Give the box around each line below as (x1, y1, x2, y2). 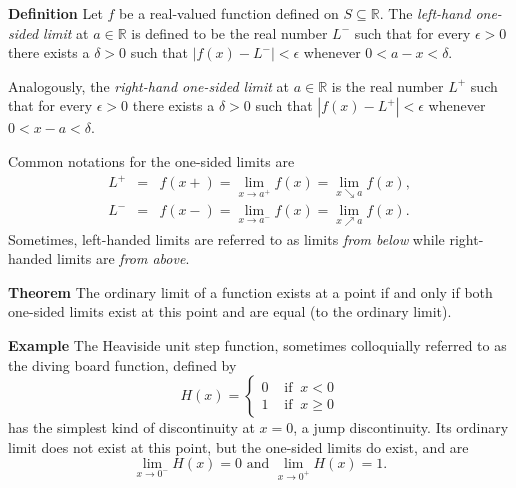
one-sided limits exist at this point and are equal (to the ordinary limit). (8, 301, 452, 322)
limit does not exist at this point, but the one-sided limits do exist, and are (8, 436, 469, 457)
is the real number (331, 75, 444, 96)
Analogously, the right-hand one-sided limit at (8, 75, 290, 96)
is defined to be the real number (131, 22, 328, 43)
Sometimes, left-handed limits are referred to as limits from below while (8, 228, 445, 249)
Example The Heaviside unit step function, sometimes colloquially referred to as (8, 334, 507, 355)
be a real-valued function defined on (119, 3, 339, 23)
